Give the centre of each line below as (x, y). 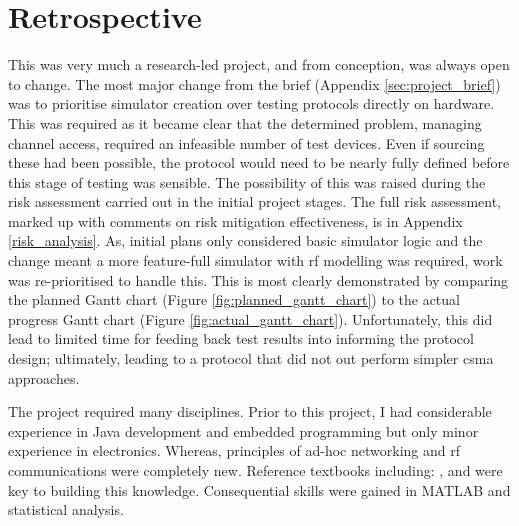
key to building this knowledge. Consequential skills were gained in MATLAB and (259, 489)
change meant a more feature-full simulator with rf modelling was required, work (255, 260)
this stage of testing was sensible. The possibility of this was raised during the (247, 181)
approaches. (44, 377)
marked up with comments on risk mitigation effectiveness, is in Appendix (235, 220)
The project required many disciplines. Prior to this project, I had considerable (250, 411)
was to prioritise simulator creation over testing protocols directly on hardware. (251, 103)
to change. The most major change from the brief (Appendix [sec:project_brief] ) (254, 83)
